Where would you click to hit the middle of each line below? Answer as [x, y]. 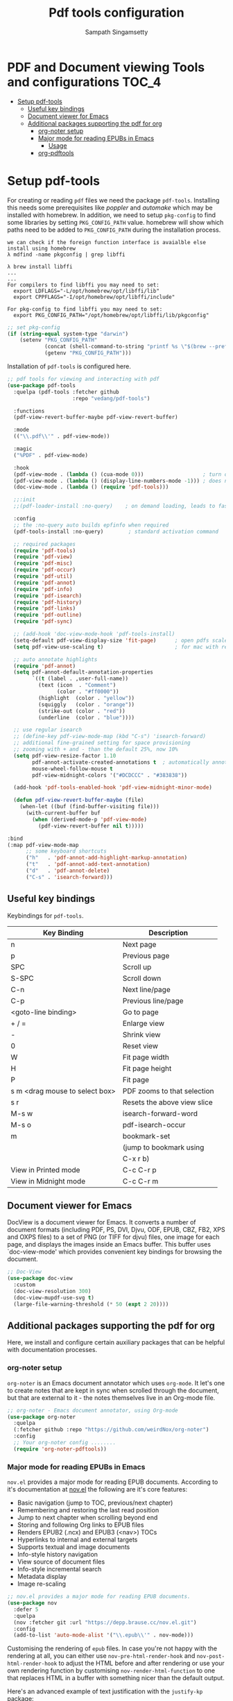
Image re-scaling [42, 1584]
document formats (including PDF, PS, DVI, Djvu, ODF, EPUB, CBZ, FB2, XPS [116, 1230]
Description [169, 932]
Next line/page [147, 989]
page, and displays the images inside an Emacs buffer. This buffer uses [109, 1245]
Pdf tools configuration [116, 13]
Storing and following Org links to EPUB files [80, 1525]
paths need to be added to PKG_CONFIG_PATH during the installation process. [114, 230]
